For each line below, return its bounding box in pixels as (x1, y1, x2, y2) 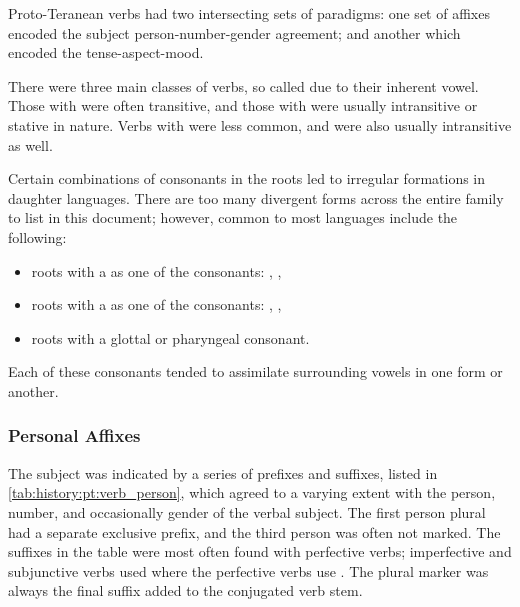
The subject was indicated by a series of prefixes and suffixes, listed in (8, 462, 438, 483)
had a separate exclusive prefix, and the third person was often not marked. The (8, 521, 501, 542)
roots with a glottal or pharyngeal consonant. (31, 327, 310, 348)
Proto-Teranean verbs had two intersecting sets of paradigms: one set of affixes (8, 3, 490, 23)
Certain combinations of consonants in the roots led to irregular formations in (8, 168, 486, 189)
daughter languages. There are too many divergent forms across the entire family (8, 187, 504, 208)
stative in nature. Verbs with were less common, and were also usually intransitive (8, 114, 512, 135)
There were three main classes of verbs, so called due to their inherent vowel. (8, 75, 479, 96)
